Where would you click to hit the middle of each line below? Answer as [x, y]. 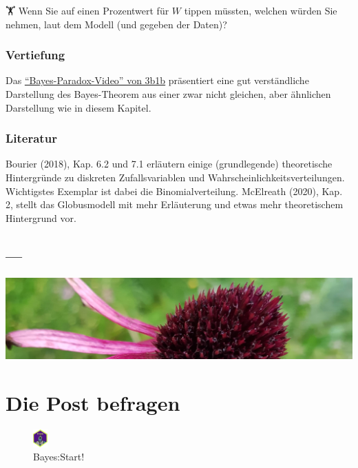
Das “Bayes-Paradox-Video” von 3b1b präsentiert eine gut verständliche [157, 80]
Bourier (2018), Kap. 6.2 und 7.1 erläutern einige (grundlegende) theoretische [169, 164]
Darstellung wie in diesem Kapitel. [78, 107]
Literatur [31, 138]
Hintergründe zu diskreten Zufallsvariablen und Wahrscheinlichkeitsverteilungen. [175, 177]
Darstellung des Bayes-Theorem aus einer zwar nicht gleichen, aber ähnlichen [168, 94]
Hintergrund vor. [41, 217]
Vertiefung [35, 55]
